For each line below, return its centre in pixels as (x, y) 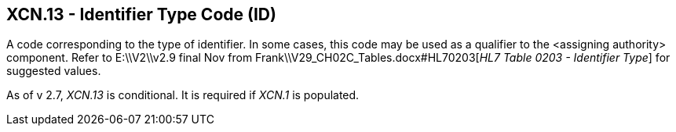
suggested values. (54, 71)
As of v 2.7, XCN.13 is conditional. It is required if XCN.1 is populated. (183, 95)
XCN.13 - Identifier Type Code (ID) (141, 14)
